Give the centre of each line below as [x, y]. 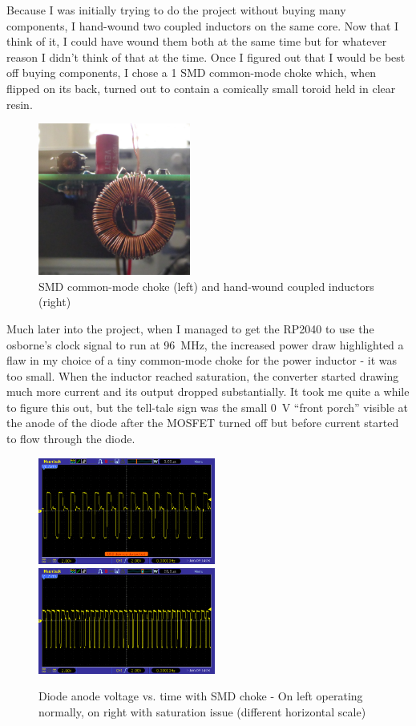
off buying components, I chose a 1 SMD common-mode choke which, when [192, 73]
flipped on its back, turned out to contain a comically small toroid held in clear [201, 88]
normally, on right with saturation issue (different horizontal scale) [202, 712]
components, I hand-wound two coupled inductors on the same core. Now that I [203, 25]
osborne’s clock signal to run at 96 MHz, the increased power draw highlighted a [205, 344]
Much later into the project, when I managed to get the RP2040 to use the [190, 328]
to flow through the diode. [71, 439]
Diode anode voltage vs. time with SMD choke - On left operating [201, 696]
